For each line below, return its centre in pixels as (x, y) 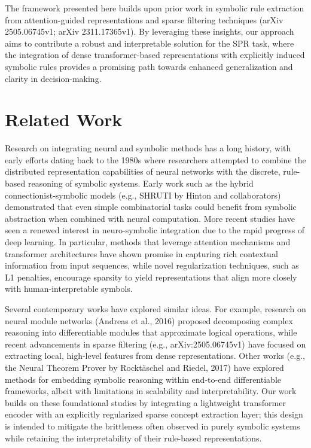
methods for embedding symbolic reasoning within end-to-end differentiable (143, 379)
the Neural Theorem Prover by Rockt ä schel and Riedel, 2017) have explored (144, 367)
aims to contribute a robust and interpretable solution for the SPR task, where (150, 43)
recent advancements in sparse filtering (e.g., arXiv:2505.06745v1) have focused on (155, 344)
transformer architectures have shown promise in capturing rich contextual (141, 253)
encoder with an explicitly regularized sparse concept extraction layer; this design (154, 414)
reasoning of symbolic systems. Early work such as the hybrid (141, 183)
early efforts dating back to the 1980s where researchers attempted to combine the (155, 159)
